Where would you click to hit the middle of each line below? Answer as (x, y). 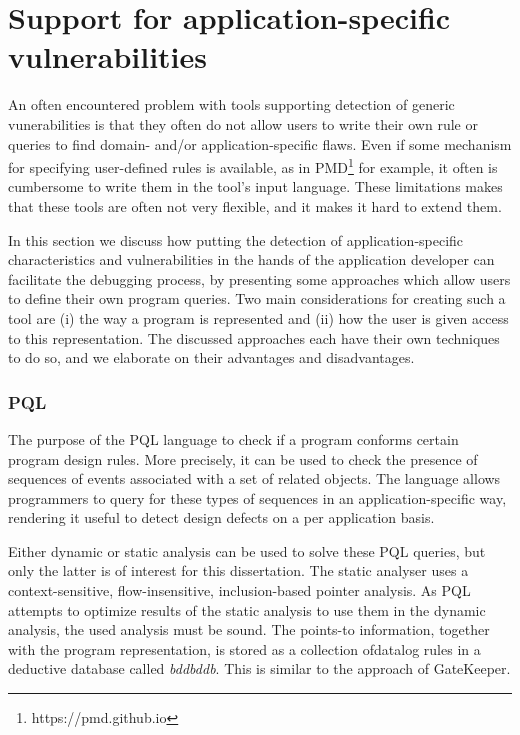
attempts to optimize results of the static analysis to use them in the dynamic (247, 609)
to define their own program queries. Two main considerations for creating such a (257, 298)
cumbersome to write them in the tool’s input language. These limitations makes (255, 186)
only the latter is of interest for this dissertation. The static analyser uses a (238, 570)
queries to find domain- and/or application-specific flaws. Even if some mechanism (260, 143)
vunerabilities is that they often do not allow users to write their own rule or (243, 123)
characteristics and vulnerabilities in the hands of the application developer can (251, 259)
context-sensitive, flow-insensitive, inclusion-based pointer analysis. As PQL (239, 590)
